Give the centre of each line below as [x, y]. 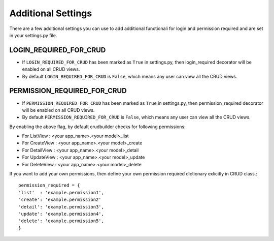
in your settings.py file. [33, 35]
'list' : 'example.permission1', [61, 192]
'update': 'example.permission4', [61, 214]
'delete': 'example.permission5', [61, 221]
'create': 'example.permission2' [60, 200]
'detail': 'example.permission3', [61, 207]
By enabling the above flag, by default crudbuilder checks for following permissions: [98, 127]
